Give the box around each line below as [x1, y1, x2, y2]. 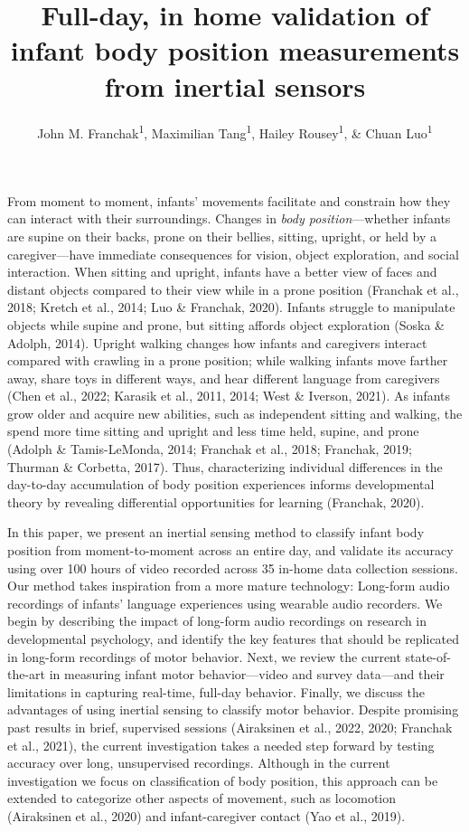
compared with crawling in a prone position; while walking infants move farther [7, 351, 448, 370]
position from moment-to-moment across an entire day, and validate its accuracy [7, 541, 454, 560]
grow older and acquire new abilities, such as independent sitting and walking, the [7, 403, 463, 422]
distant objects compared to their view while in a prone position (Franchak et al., [7, 279, 459, 298]
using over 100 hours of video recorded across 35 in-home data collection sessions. [7, 558, 458, 577]
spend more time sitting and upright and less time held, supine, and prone [7, 421, 419, 440]
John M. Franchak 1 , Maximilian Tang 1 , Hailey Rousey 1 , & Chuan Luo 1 [37, 120, 433, 142]
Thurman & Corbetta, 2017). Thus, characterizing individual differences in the [7, 457, 443, 476]
